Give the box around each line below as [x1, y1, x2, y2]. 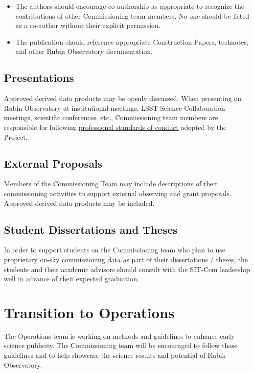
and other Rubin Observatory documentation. [15, 46, 153, 56]
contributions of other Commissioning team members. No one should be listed [15, 10, 250, 21]
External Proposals [4, 155, 103, 171]
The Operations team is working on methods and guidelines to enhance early [4, 330, 235, 341]
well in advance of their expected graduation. [4, 274, 139, 284]
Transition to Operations [4, 302, 175, 322]
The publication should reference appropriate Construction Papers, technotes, [15, 36, 249, 47]
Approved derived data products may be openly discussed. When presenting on [4, 93, 242, 103]
